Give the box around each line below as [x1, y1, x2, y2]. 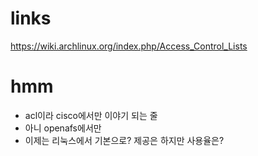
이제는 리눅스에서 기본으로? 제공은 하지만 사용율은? [24, 134, 225, 146]
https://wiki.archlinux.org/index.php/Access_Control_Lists [10, 40, 248, 52]
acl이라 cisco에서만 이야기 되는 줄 [24, 109, 158, 121]
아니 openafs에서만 [24, 122, 102, 134]
